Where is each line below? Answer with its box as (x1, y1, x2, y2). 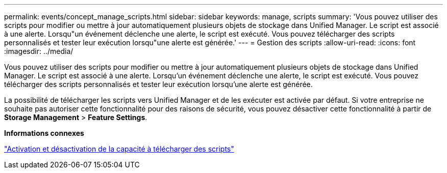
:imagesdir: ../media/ (4, 47, 73, 55)
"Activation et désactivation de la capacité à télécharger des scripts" (4, 145, 234, 153)
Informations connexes (4, 129, 84, 137)
